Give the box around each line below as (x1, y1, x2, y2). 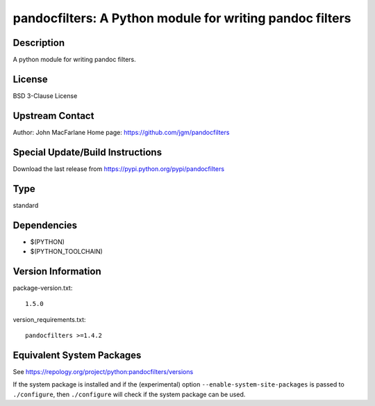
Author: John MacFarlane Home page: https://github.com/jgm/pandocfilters (12, 128, 230, 136)
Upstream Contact (12, 110, 94, 122)
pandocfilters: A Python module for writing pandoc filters (12, 10, 351, 26)
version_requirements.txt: (12, 315, 86, 323)
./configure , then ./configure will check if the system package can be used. (12, 390, 246, 398)
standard (12, 201, 39, 209)
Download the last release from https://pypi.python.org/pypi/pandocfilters (12, 164, 225, 173)
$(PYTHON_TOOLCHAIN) (30, 247, 103, 255)
